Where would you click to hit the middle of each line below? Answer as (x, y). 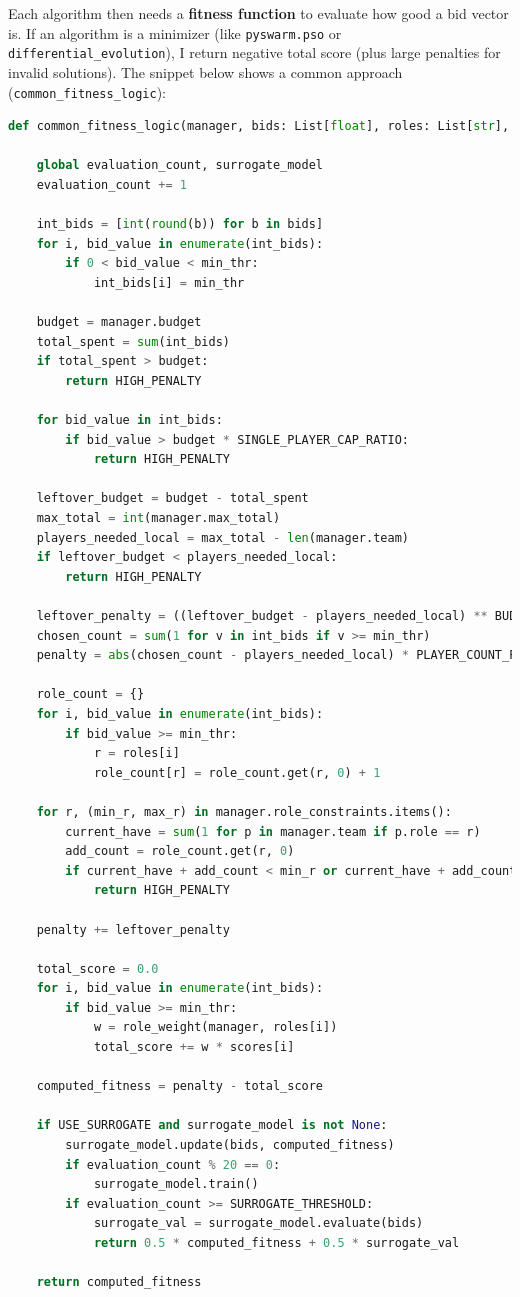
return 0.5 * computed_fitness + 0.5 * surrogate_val (276, 1243)
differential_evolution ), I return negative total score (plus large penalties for (254, 52)
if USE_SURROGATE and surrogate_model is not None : (212, 1125)
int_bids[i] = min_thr (169, 282)
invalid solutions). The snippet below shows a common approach (205, 71)
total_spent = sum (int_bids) (133, 341)
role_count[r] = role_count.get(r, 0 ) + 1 (237, 772)
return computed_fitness (119, 1282)
